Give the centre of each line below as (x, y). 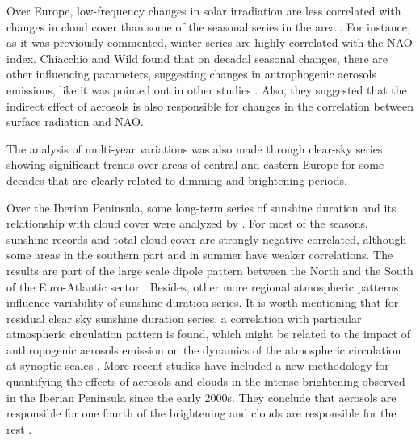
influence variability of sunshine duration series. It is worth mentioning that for (203, 302)
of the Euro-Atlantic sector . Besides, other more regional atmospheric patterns (203, 286)
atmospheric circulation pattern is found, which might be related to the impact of (209, 334)
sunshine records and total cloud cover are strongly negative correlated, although (207, 239)
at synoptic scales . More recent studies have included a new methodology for (198, 365)
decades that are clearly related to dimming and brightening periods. (177, 180)
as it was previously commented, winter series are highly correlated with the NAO (210, 42)
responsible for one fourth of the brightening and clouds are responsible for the (202, 413)
